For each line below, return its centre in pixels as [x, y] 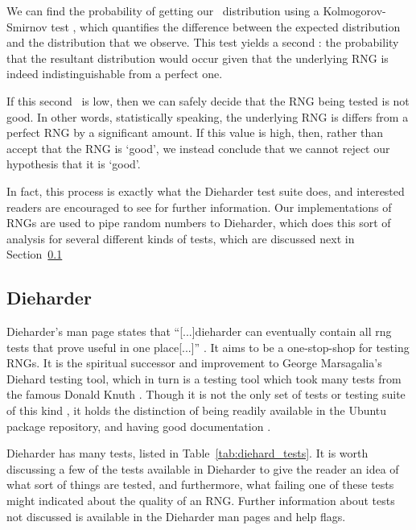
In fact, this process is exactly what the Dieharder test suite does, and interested [206, 190]
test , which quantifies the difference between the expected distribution [226, 26]
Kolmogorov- [354, 10]
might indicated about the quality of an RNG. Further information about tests [201, 501]
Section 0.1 [35, 254]
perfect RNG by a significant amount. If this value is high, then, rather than [195, 132]
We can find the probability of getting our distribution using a [163, 10]
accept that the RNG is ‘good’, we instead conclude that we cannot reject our [198, 148]
